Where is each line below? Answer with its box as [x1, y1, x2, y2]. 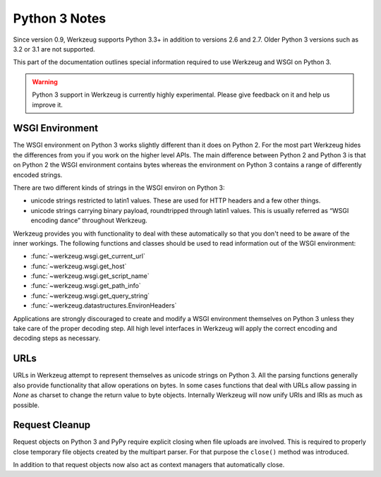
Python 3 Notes [13, 11, 107, 26]
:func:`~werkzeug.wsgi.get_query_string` [30, 291, 150, 300]
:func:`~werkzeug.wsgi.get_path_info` [30, 282, 141, 290]
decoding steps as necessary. [13, 334, 100, 342]
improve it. [32, 100, 64, 109]
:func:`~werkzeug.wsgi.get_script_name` [30, 272, 150, 280]
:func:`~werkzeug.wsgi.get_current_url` [30, 252, 146, 260]
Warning [32, 78, 58, 86]
